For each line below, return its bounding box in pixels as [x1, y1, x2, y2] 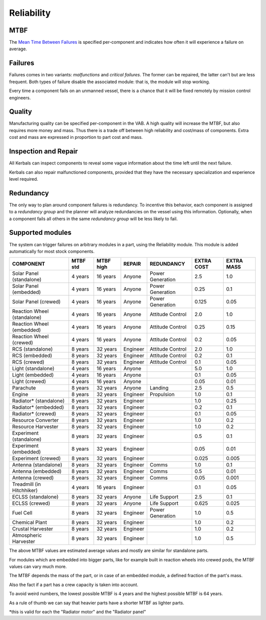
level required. [9, 176, 38, 182]
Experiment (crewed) [12, 455, 61, 462]
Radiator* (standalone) [12, 397, 65, 404]
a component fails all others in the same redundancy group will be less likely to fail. [9, 216, 178, 222]
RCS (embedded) [12, 352, 53, 359]
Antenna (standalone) [12, 461, 63, 468]
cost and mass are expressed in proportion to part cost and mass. [9, 134, 143, 140]
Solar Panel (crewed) [12, 298, 61, 305]
